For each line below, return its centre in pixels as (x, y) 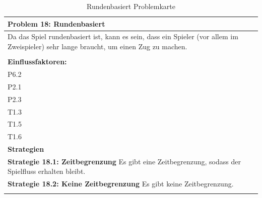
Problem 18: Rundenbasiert (56, 23)
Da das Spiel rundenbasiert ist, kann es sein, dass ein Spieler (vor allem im (123, 36)
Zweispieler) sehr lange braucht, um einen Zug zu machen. (97, 46)
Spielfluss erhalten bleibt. (47, 171)
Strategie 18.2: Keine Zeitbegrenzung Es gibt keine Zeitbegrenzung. (121, 184)
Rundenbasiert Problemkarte (131, 6)
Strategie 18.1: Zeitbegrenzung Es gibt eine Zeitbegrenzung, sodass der (124, 161)
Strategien (26, 149)
